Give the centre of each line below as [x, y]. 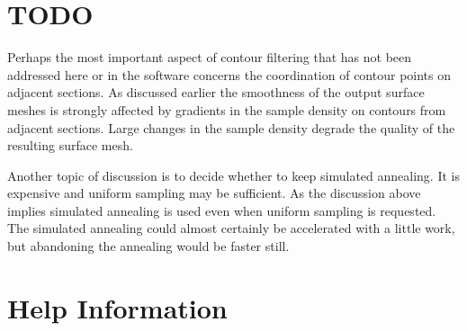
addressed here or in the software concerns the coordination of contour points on [229, 74]
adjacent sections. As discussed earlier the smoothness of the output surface [216, 92]
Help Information [117, 307]
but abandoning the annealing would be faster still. [148, 246]
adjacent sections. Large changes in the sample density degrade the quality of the [231, 127]
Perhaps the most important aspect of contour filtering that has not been [210, 57]
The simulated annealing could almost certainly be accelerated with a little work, [231, 228]
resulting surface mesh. [70, 145]
